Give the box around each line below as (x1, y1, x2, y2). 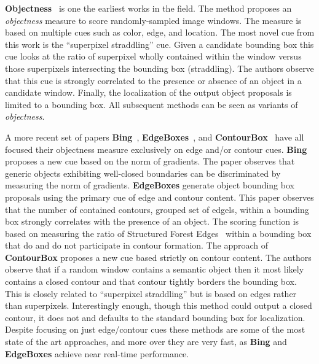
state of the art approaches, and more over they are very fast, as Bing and (5, 335, 287, 348)
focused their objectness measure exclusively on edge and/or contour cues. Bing (5, 142, 307, 155)
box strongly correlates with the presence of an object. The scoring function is (5, 215, 299, 228)
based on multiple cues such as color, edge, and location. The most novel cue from (5, 26, 315, 39)
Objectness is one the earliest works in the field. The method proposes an (5, 2, 292, 14)
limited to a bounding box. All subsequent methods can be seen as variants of (5, 98, 298, 110)
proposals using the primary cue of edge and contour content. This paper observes (5, 190, 314, 203)
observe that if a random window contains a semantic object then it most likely (5, 263, 304, 276)
